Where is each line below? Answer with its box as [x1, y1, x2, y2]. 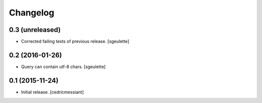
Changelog [9, 7, 54, 18]
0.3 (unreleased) [9, 26, 61, 34]
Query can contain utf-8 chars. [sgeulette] [21, 63, 106, 70]
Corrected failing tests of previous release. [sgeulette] [21, 39, 130, 44]
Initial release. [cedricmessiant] [21, 89, 84, 95]
